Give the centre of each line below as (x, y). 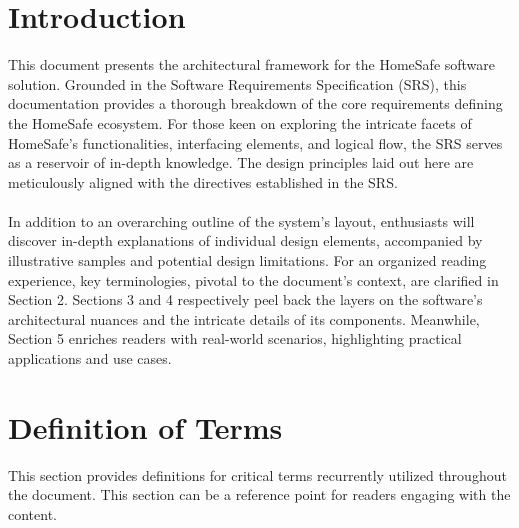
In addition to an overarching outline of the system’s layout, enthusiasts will (241, 220)
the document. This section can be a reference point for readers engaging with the (259, 494)
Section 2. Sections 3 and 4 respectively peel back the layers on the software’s (245, 299)
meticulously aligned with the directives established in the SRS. (203, 181)
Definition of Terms (145, 426)
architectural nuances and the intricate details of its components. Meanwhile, (244, 318)
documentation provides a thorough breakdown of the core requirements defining (255, 103)
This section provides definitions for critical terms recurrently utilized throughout (257, 474)
